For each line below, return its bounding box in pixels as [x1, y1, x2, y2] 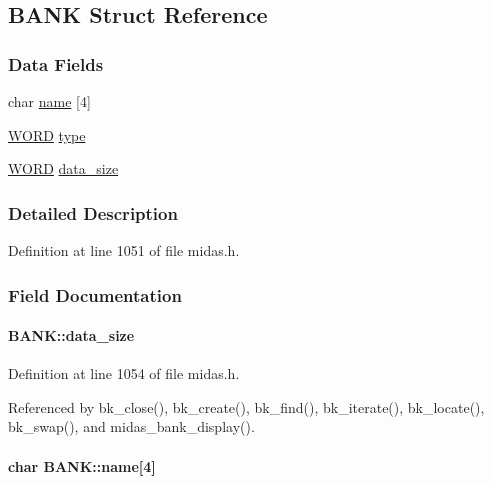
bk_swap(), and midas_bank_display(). [8, 416, 255, 437]
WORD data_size [8, 158, 119, 179]
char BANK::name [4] [8, 455, 156, 476]
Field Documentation [8, 282, 182, 307]
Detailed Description [8, 200, 178, 225]
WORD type [8, 124, 86, 145]
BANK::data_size [8, 325, 135, 346]
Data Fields [8, 51, 104, 76]
